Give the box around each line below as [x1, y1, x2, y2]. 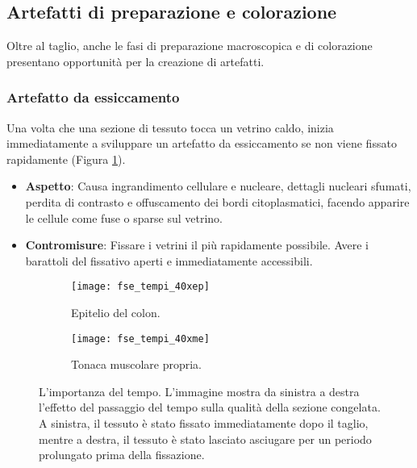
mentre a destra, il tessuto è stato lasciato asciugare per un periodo [39, 430, 372, 447]
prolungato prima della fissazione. [39, 446, 205, 463]
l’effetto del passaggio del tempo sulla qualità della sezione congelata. [39, 399, 381, 416]
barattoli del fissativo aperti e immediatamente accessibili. [25, 252, 313, 269]
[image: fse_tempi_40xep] [71, 281, 210, 293]
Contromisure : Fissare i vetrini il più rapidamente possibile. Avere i [25, 236, 369, 253]
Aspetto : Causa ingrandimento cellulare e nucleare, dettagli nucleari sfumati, [25, 178, 411, 194]
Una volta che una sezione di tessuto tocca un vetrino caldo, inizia [6, 119, 334, 136]
